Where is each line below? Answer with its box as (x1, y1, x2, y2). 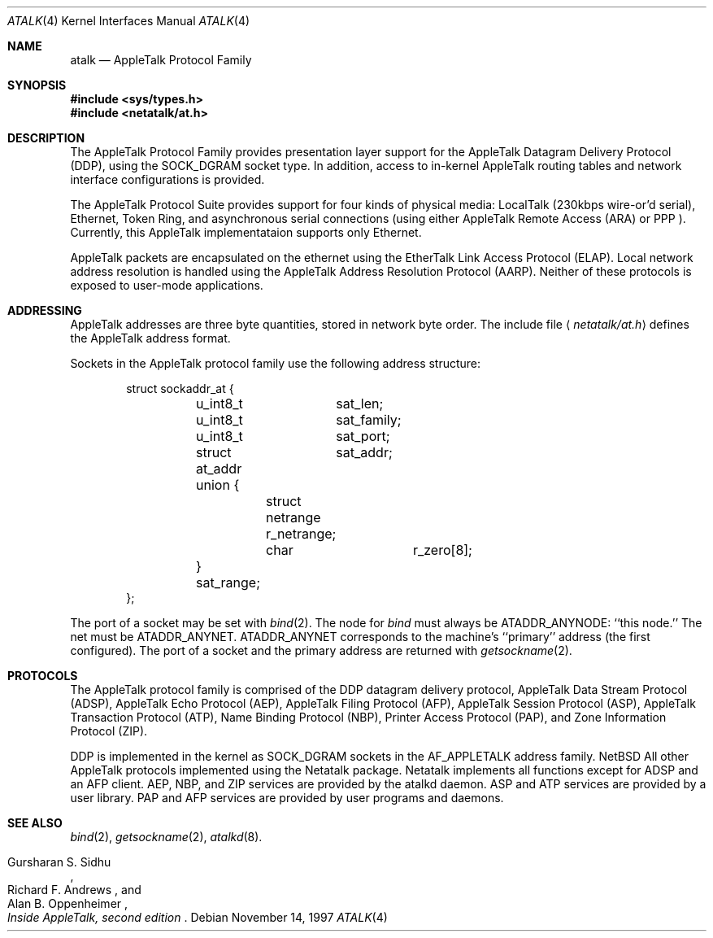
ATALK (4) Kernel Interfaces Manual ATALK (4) (7, 14, 250, 28)
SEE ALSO (7, 816, 63, 830)
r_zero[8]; (412, 542, 472, 558)
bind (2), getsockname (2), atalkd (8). (70, 830, 263, 844)
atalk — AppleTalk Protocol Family (70, 53, 252, 67)
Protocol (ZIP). (70, 724, 148, 738)
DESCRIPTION (7, 131, 85, 145)
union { (196, 477, 240, 493)
